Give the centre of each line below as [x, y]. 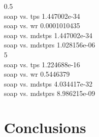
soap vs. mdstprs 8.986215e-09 [50, 93]
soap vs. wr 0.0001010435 [42, 25]
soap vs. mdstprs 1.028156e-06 [50, 45]
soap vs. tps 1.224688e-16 [42, 64]
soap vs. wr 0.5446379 [37, 74]
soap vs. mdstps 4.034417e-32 [48, 83]
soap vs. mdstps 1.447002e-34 [48, 35]
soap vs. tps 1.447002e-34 [42, 16]
